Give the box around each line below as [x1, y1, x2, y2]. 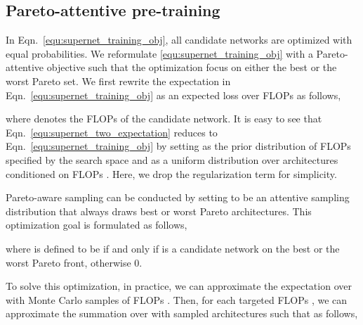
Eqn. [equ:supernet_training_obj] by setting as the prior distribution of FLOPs [6, 139, 351, 153]
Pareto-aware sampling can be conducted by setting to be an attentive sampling [6, 190, 350, 205]
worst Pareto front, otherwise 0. [6, 255, 143, 269]
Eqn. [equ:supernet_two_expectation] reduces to [6, 125, 218, 139]
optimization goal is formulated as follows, [6, 217, 187, 232]
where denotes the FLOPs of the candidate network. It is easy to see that [6, 111, 322, 126]
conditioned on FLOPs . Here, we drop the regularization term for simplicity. [6, 166, 337, 181]
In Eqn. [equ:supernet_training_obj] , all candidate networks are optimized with [6, 32, 352, 47]
